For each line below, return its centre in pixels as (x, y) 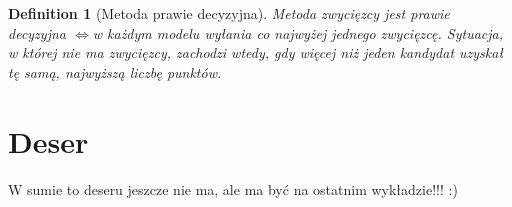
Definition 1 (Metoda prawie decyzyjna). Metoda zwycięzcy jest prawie (229, 13)
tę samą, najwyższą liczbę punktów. (115, 71)
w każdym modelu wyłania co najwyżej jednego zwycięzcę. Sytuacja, (297, 32)
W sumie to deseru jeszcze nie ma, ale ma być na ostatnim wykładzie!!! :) (233, 188)
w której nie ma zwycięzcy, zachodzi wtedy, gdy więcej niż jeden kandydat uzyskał (255, 52)
